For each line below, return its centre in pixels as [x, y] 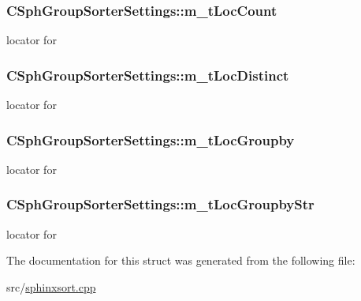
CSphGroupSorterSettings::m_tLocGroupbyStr [160, 204]
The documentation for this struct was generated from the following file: [181, 260]
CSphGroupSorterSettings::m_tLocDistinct [148, 75]
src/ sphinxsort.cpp [51, 286]
